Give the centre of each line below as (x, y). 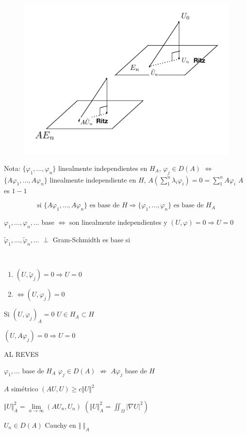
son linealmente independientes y (118, 222)
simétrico (25, 389)
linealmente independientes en (103, 168)
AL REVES (21, 354)
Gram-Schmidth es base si (91, 239)
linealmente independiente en (93, 179)
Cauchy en (60, 425)
